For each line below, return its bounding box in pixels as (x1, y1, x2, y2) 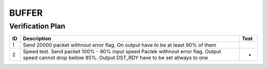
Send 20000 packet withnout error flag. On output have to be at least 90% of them (23, 42, 217, 49)
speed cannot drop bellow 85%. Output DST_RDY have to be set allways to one (23, 54, 208, 61)
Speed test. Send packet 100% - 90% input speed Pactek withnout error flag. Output (23, 48, 221, 55)
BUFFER (9, 7, 43, 18)
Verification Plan (9, 22, 66, 31)
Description (23, 35, 52, 42)
